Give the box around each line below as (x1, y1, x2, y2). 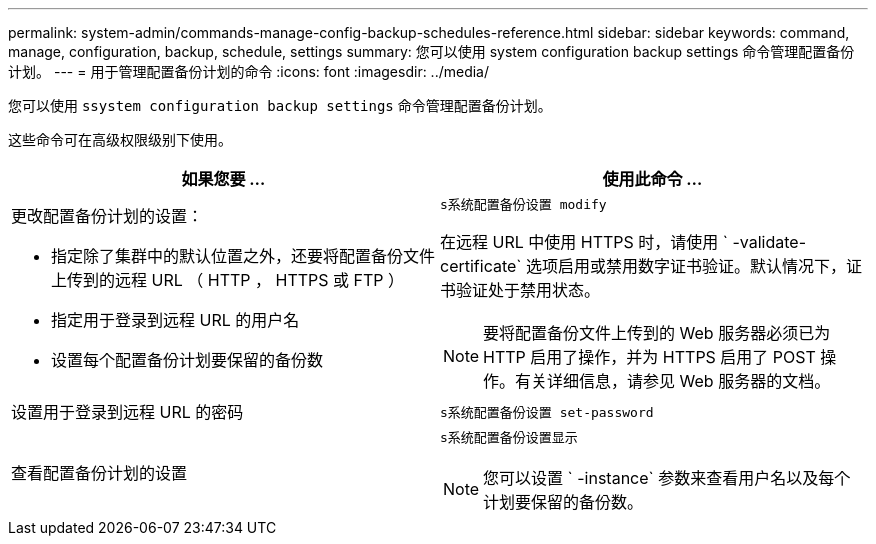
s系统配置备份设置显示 (440, 430, 578, 445)
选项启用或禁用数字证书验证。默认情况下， (526, 256, 847, 276)
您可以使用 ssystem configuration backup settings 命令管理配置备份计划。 (8, 97, 552, 114)
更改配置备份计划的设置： (11, 205, 204, 226)
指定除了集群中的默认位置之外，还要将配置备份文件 (51, 245, 436, 266)
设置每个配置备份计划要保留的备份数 (51, 349, 324, 370)
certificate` (440, 256, 522, 276)
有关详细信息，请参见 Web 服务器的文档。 (515, 371, 831, 391)
